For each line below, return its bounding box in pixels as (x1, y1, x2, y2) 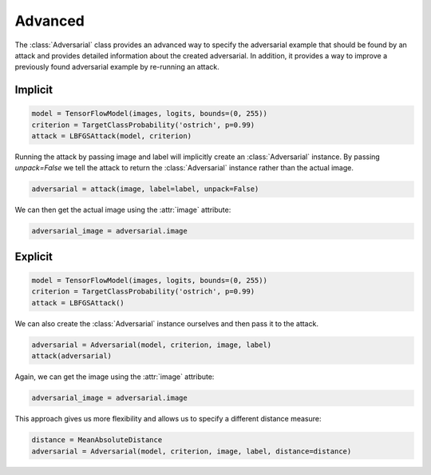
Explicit (14, 249, 53, 263)
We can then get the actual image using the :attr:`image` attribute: (14, 205, 231, 215)
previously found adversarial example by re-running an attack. (14, 62, 219, 72)
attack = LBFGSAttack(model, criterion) (31, 132, 192, 141)
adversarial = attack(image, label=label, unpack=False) (31, 185, 259, 194)
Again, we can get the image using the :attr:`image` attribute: (14, 372, 215, 381)
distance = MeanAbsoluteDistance (31, 436, 163, 445)
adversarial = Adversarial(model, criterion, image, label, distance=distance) (31, 446, 352, 456)
